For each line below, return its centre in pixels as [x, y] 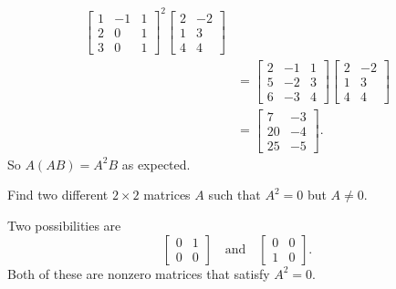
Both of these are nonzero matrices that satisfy [139, 273]
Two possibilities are [64, 226]
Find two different [58, 195]
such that [234, 195]
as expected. [156, 164]
